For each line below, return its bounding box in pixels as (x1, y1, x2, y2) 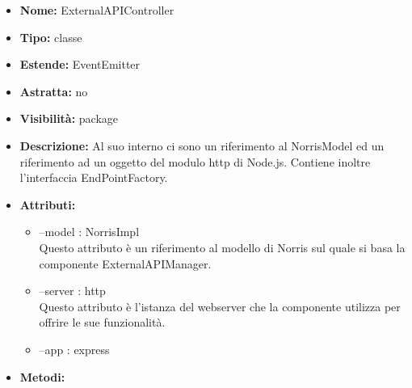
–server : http (39, 282, 106, 299)
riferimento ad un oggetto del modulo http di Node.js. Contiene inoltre (19, 153, 371, 170)
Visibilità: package (19, 110, 119, 127)
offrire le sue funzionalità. (39, 314, 166, 331)
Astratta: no (19, 82, 88, 99)
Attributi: (19, 196, 76, 213)
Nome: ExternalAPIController (19, 2, 174, 18)
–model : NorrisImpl (39, 223, 140, 240)
